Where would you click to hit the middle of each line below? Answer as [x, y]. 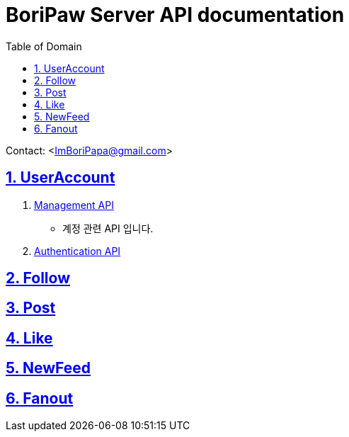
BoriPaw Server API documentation [175, 15]
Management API [74, 205]
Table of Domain [44, 46]
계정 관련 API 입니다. [108, 228]
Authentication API [78, 251]
